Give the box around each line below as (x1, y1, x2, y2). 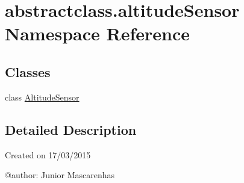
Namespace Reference (5, 21, 190, 46)
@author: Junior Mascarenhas (5, 169, 115, 181)
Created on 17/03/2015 (5, 148, 91, 161)
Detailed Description (5, 120, 137, 138)
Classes (5, 62, 51, 81)
